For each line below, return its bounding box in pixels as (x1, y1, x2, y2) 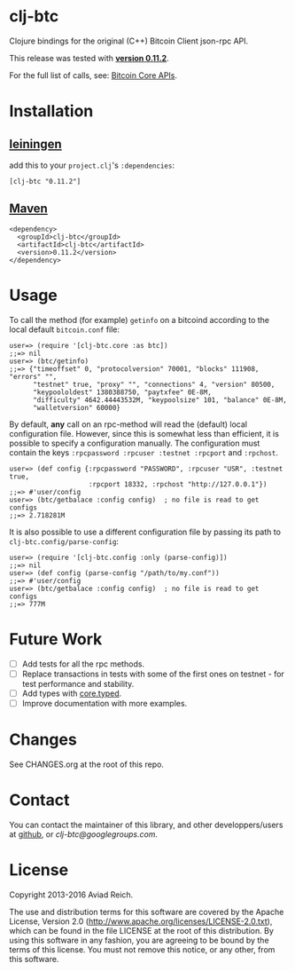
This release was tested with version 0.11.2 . (9, 52, 170, 63)
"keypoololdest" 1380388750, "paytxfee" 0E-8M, (32, 388, 213, 397)
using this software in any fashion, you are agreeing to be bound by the (9, 935, 269, 945)
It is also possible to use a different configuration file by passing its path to (9, 526, 282, 537)
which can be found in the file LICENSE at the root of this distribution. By (9, 925, 275, 935)
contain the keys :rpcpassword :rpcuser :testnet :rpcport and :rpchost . (9, 446, 279, 458)
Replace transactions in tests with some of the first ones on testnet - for (21, 668, 285, 679)
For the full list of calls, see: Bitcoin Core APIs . (9, 69, 178, 81)
